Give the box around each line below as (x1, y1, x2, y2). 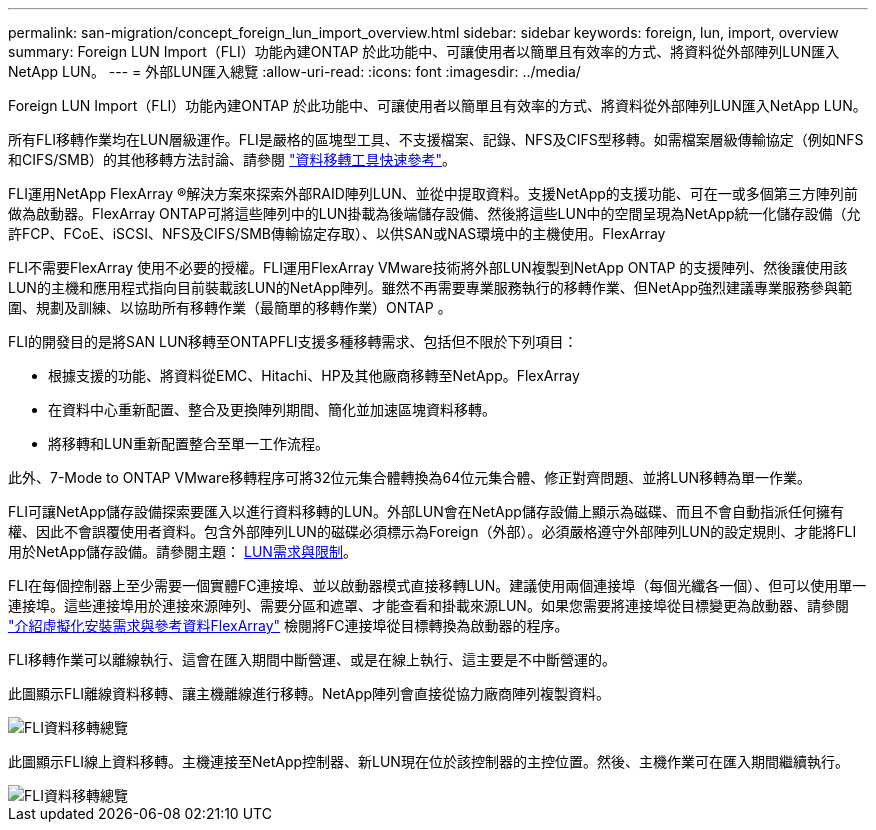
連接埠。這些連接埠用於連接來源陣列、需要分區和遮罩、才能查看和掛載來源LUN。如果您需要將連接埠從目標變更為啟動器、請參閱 (8, 597, 849, 614)
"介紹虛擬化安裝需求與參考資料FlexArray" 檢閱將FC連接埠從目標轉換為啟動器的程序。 (8, 617, 569, 634)
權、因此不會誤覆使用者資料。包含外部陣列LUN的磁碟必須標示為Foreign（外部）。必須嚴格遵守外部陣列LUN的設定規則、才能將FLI (8, 523, 857, 540)
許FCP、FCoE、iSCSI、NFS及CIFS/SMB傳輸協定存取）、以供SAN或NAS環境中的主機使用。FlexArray (8, 225, 666, 242)
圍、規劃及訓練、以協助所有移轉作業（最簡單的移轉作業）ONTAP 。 (8, 299, 452, 316)
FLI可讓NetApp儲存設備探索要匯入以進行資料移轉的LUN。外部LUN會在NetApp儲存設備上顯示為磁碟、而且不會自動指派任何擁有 (8, 503, 844, 520)
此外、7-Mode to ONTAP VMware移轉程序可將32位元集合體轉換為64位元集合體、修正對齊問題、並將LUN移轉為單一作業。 (8, 469, 812, 486)
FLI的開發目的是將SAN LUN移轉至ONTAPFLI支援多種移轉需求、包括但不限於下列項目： (8, 333, 578, 350)
